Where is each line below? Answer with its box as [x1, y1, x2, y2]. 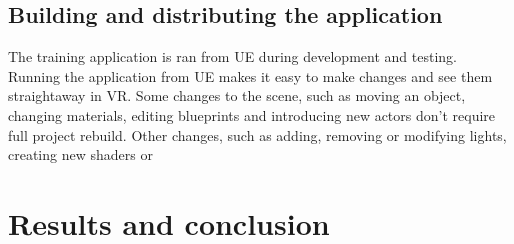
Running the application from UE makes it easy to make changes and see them [8, 65, 493, 86]
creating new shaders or [8, 144, 153, 165]
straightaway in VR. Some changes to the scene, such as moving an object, [8, 85, 466, 106]
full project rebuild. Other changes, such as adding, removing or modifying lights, [8, 124, 507, 145]
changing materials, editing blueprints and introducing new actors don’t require [8, 104, 496, 125]
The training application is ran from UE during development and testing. [8, 46, 457, 67]
